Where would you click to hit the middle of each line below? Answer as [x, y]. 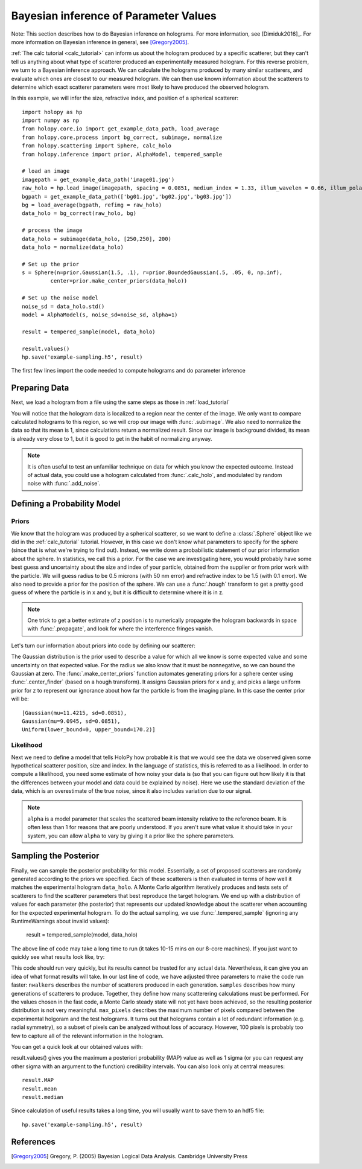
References [33, 1142]
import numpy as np [51, 120]
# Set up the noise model [60, 298]
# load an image [46, 171]
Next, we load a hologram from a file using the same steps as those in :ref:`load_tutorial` [121, 402]
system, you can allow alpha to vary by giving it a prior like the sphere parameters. [131, 836]
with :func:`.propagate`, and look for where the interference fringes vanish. [120, 629]
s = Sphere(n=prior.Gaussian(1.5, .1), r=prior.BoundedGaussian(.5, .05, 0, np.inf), [152, 273]
